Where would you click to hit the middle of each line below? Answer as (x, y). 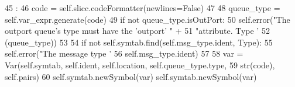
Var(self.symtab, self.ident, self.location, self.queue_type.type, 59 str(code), (140, 65)
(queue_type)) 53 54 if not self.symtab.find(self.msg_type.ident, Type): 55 (139, 42)
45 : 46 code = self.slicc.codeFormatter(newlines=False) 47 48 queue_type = (143, 8)
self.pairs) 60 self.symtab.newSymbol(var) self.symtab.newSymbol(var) (131, 76)
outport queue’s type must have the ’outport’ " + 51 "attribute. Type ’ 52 (137, 31)
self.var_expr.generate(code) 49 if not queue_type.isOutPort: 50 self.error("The (147, 19)
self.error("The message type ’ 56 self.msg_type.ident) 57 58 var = (124, 53)
